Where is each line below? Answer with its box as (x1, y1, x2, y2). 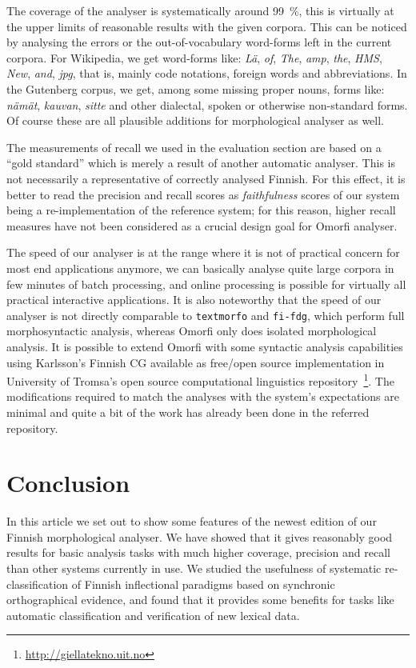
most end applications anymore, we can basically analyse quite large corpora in (6, 259, 394, 276)
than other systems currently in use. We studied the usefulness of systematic (6, 560, 382, 577)
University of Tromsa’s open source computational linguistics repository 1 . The (6, 370, 394, 389)
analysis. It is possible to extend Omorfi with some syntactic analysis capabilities (6, 338, 403, 354)
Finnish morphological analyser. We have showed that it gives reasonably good (6, 528, 393, 545)
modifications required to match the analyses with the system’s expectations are (6, 388, 400, 405)
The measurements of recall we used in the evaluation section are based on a (6, 138, 382, 155)
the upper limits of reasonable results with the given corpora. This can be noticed (6, 18, 407, 34)
